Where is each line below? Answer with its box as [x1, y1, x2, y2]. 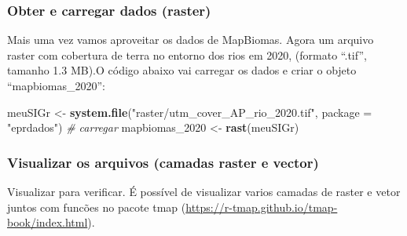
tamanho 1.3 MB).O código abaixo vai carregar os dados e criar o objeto [7, 62, 357, 78]
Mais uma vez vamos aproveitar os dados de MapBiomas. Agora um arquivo [7, 31, 374, 48]
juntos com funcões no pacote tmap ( [7, 198, 186, 215]
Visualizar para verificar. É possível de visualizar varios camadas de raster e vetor [7, 183, 401, 199]
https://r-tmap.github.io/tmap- [185, 198, 338, 215]
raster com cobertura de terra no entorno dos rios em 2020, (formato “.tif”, [7, 46, 367, 63]
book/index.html [7, 214, 88, 231]
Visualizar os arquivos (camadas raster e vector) [7, 152, 319, 172]
